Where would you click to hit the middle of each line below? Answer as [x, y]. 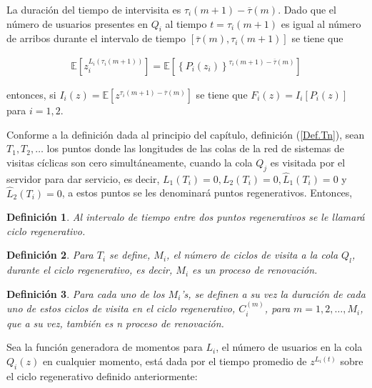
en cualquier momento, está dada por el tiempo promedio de [175, 360]
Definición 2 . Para [50, 255]
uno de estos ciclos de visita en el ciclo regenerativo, [121, 308]
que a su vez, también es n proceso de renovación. [115, 323]
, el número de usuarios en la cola [289, 347]
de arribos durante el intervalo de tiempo [96, 38]
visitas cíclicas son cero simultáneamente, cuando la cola [130, 162]
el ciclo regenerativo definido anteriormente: [102, 375]
